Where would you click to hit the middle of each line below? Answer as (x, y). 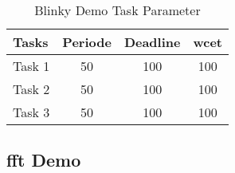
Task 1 (31, 66)
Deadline (152, 42)
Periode (87, 42)
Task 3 (31, 112)
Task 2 (31, 89)
